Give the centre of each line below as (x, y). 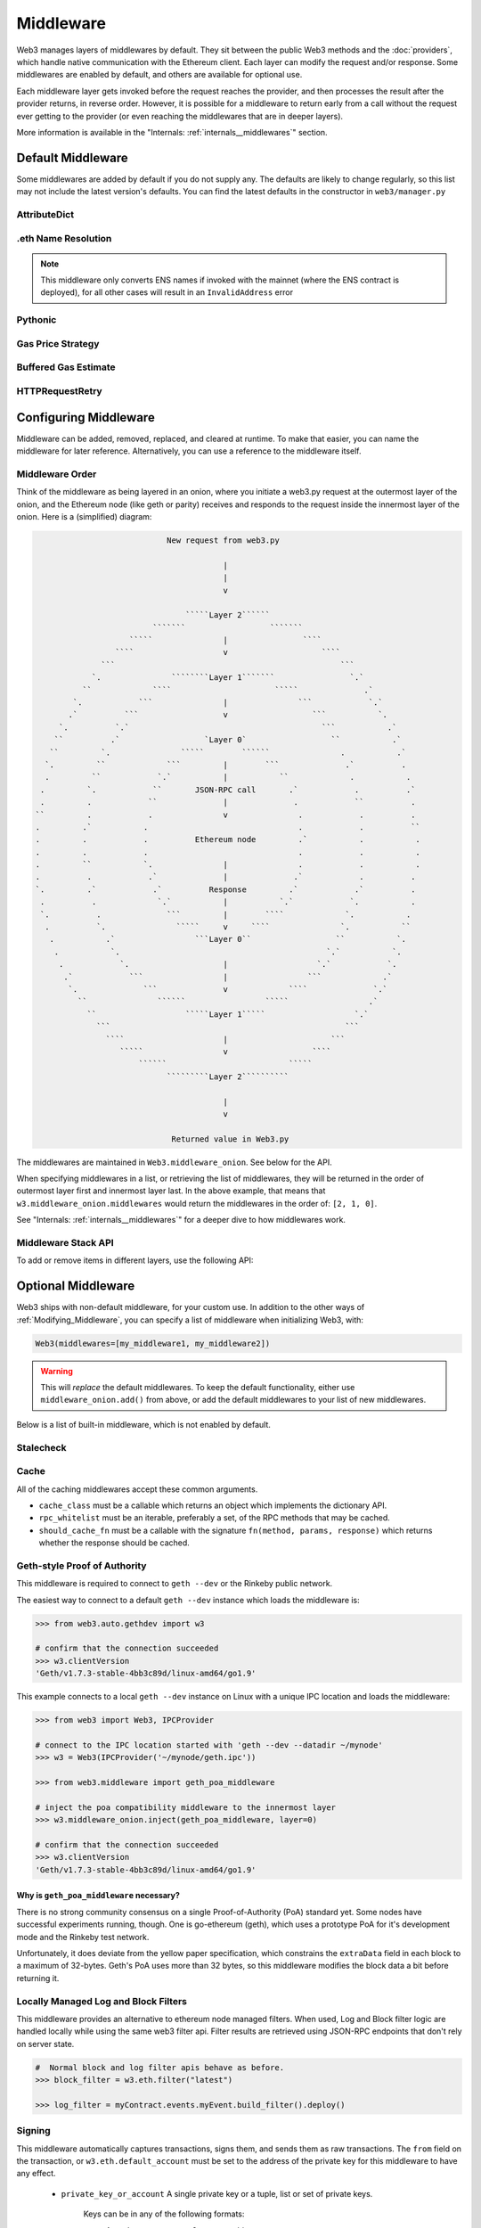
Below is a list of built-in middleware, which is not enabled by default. (144, 1424)
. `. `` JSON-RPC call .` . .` (228, 790)
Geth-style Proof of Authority (82, 1566)
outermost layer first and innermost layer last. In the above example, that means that (171, 1191)
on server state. (45, 2044)
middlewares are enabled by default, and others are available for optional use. (159, 75)
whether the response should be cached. (114, 1543)
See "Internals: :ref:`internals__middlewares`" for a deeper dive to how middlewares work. (181, 1220)
